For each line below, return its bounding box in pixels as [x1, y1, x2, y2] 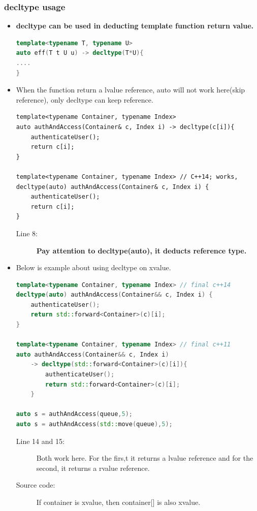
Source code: [16, 480, 55, 490]
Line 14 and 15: [16, 435, 65, 446]
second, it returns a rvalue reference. [36, 462, 150, 473]
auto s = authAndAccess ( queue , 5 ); [16, 410, 133, 418]
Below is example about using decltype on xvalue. [16, 262, 171, 273]
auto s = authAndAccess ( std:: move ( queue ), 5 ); [16, 421, 173, 428]
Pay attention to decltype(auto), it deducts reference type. [36, 245, 247, 255]
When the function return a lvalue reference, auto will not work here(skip [16, 84, 245, 95]
